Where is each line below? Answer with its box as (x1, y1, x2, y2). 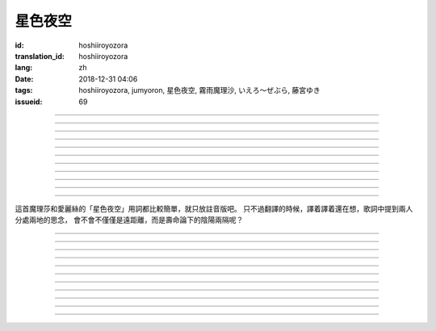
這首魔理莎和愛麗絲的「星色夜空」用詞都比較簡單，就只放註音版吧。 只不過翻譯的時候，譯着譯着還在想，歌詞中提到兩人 (15, 203, 413, 213)
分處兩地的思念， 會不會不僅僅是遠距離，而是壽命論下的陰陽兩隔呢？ (15, 215, 244, 225)
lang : (15, 63, 33, 73)
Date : (15, 73, 34, 84)
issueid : (15, 97, 43, 107)
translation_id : (15, 51, 65, 61)
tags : (15, 86, 33, 95)
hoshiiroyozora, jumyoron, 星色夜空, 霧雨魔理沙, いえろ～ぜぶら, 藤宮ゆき (78, 86, 321, 95)
